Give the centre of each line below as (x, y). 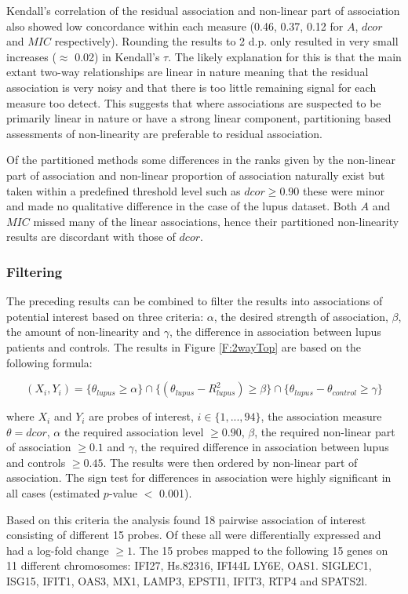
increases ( (31, 56)
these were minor (343, 190)
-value (123, 493)
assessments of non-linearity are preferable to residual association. (164, 133)
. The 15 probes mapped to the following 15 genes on (260, 550)
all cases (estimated (53, 493)
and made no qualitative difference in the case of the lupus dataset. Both (182, 206)
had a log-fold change (58, 550)
